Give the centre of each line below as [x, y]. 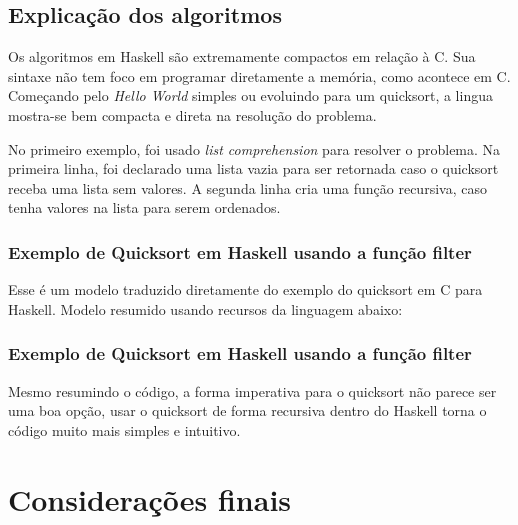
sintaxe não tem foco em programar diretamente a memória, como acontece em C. [259, 75]
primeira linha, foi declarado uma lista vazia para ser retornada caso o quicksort [253, 168]
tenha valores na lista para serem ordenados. [144, 207]
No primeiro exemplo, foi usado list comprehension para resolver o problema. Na [254, 148]
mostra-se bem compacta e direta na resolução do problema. [192, 114]
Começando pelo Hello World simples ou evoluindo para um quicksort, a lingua [250, 95]
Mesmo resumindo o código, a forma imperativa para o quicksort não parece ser [252, 390]
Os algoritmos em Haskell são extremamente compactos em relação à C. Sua [242, 56]
